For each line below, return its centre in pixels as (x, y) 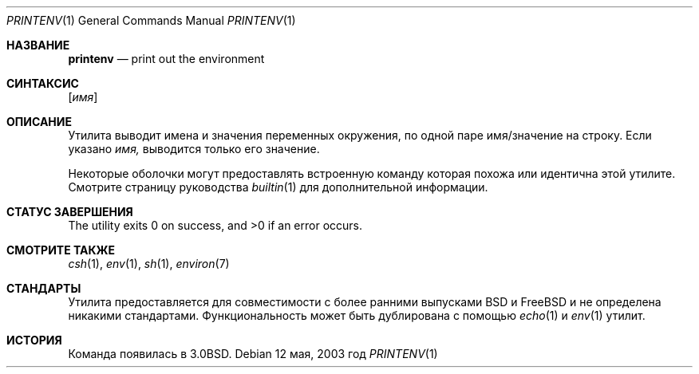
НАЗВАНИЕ (38, 45)
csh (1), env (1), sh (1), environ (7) (149, 264)
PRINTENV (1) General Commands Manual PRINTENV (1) (151, 20)
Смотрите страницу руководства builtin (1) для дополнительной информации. (278, 187)
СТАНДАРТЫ (44, 288)
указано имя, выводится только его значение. (194, 149)
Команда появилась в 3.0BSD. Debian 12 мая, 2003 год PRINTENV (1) (253, 354)
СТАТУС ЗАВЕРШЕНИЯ (70, 212)
